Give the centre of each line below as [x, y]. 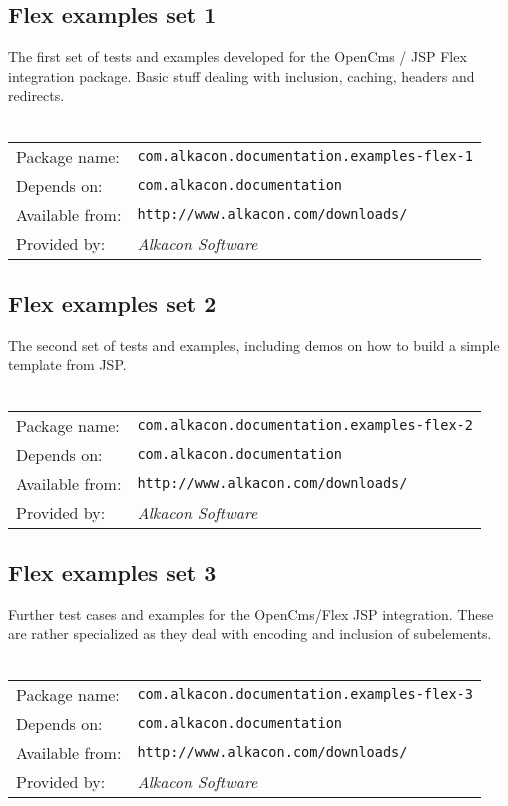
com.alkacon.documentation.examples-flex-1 [305, 156]
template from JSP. [67, 364]
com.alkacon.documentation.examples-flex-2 [305, 425]
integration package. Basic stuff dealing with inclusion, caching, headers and [241, 75]
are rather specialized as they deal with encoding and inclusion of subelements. [250, 633]
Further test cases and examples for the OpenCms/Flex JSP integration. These [251, 613]
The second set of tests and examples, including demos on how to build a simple [254, 344]
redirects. [36, 95]
